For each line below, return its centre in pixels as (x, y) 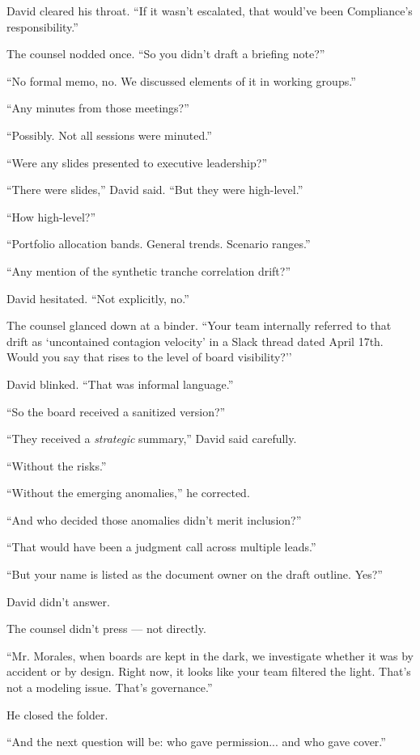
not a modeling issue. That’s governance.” (110, 688)
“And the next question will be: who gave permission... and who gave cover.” (196, 742)
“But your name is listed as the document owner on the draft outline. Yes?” (195, 574)
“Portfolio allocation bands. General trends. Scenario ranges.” (159, 244)
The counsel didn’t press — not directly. (106, 628)
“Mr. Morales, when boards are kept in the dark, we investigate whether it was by (210, 655)
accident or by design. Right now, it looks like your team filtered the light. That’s (209, 671)
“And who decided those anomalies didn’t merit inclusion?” (154, 519)
